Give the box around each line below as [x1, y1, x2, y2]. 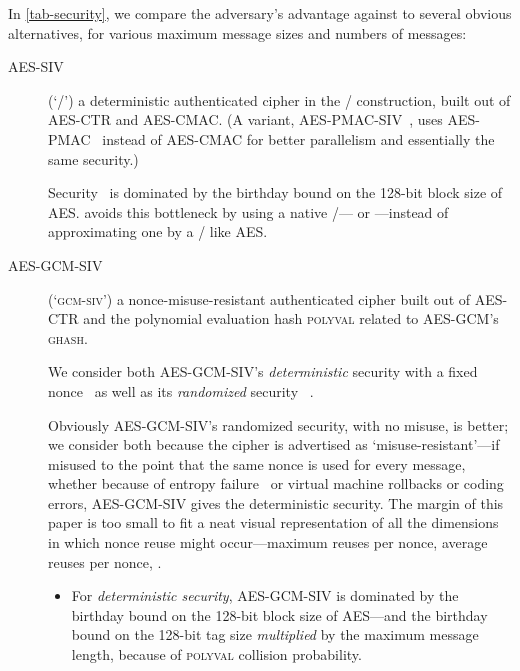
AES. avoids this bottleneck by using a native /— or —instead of [48, 201, 449, 222]
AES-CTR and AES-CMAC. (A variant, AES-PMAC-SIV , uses [48, 109, 443, 130]
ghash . [48, 327, 88, 348]
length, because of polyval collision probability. [71, 644, 362, 665]
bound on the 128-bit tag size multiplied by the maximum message [71, 624, 479, 645]
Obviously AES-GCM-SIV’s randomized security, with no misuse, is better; [48, 414, 509, 435]
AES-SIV [8, 56, 64, 77]
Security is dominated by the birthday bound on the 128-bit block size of [48, 182, 503, 203]
